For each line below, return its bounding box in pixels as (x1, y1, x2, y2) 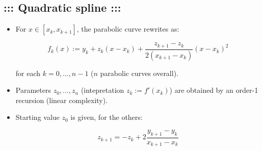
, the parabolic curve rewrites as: (76, 23, 179, 34)
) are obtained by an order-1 (169, 85, 258, 95)
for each (15, 67, 41, 78)
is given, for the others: (70, 112, 143, 122)
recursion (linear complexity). (15, 94, 108, 105)
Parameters (15, 85, 51, 95)
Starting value (15, 112, 60, 122)
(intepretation (81, 85, 124, 95)
